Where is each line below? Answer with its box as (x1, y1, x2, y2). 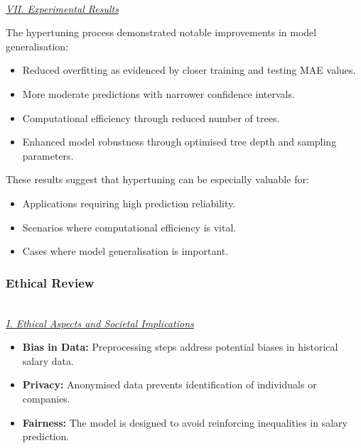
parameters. (22, 148, 74, 163)
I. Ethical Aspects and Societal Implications (6, 315, 194, 330)
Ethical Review (6, 273, 95, 291)
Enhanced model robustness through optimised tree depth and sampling (22, 134, 337, 149)
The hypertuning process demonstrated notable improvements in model (6, 25, 317, 40)
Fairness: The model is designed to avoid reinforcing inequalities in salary (22, 415, 347, 430)
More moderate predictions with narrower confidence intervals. (22, 86, 295, 101)
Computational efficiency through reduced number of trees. (22, 110, 280, 125)
